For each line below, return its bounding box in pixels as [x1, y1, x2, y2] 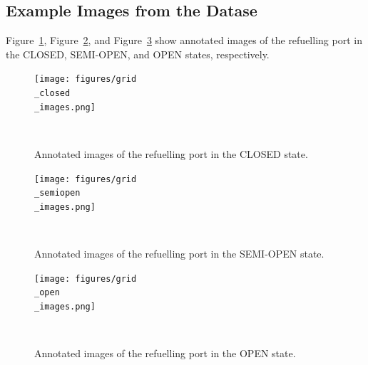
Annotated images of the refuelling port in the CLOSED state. [34, 146, 308, 161]
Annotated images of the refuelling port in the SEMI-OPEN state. [34, 246, 324, 261]
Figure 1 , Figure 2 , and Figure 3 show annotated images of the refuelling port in [6, 33, 362, 48]
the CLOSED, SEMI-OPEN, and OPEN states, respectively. [6, 46, 270, 61]
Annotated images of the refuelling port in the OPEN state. [34, 346, 296, 361]
